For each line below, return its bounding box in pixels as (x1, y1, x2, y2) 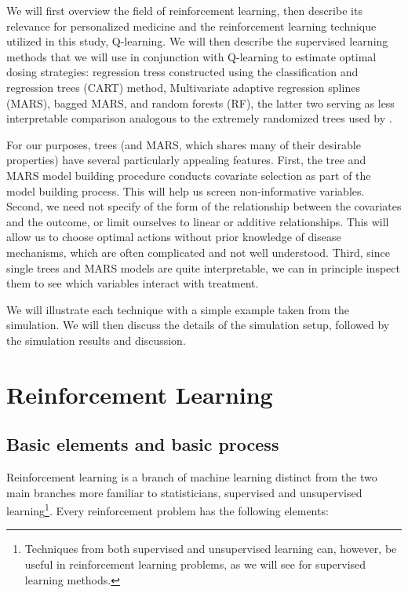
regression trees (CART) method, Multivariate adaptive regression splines (6, 79, 360, 95)
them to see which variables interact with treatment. (6, 275, 259, 291)
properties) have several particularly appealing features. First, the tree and (6, 152, 366, 168)
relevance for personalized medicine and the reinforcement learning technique (6, 17, 377, 34)
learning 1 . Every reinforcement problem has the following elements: (6, 500, 329, 518)
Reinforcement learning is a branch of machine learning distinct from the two (6, 469, 377, 485)
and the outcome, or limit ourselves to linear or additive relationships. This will (6, 213, 389, 229)
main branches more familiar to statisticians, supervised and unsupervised (6, 484, 362, 500)
